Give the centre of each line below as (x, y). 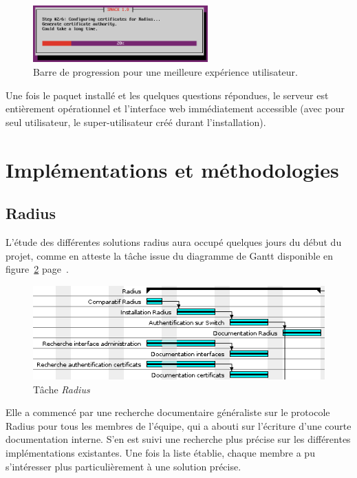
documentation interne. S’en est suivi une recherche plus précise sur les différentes (178, 439)
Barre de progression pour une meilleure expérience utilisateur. (165, 72)
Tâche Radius (62, 389)
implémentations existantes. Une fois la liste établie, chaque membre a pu (160, 453)
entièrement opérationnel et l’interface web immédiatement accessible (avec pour (175, 108)
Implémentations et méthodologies (172, 169)
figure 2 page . (37, 269)
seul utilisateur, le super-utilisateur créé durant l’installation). (136, 122)
